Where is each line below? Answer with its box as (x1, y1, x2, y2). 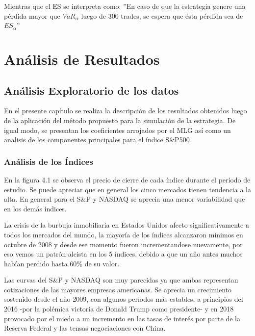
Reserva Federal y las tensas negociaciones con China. (4, 323, 166, 333)
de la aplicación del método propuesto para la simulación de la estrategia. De (4, 115, 236, 125)
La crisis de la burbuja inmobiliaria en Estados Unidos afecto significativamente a (4, 220, 249, 230)
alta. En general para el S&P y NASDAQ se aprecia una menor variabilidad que (4, 194, 245, 204)
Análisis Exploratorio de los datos (4, 82, 179, 98)
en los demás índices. (4, 203, 67, 213)
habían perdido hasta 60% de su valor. (4, 258, 120, 268)
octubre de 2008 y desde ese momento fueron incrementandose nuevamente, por (4, 239, 243, 249)
